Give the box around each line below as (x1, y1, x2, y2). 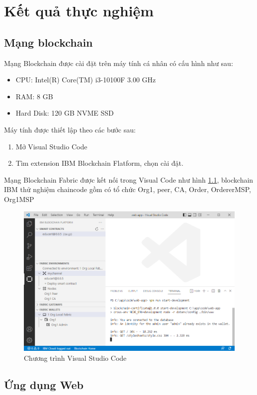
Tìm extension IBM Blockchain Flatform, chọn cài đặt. (15, 158, 183, 168)
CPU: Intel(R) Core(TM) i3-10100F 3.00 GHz (15, 74, 156, 85)
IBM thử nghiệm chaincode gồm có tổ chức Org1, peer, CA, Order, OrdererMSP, (4, 184, 251, 195)
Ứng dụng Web (4, 377, 84, 392)
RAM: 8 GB (15, 91, 53, 101)
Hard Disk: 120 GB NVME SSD (15, 108, 114, 118)
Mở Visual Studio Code (15, 141, 87, 151)
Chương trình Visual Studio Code (24, 352, 127, 363)
